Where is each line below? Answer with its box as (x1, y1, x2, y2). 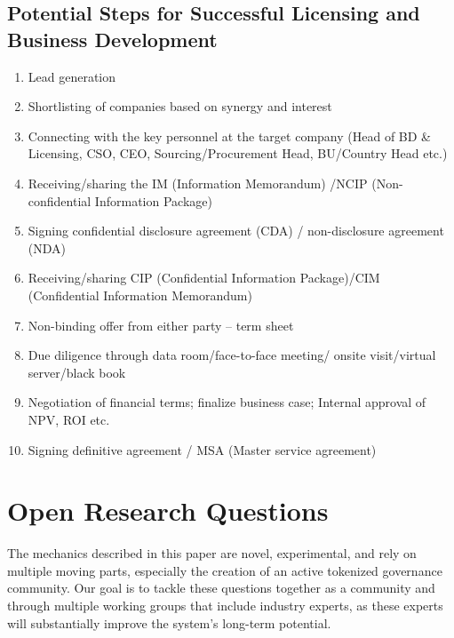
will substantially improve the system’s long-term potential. (7, 613, 331, 632)
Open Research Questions (7, 492, 329, 529)
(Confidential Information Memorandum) (28, 285, 252, 304)
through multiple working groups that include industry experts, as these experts (7, 596, 443, 614)
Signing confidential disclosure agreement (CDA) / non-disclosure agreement (28, 221, 444, 240)
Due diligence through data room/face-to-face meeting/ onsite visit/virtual (28, 346, 436, 364)
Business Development (7, 25, 218, 52)
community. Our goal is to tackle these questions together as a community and (7, 578, 435, 597)
